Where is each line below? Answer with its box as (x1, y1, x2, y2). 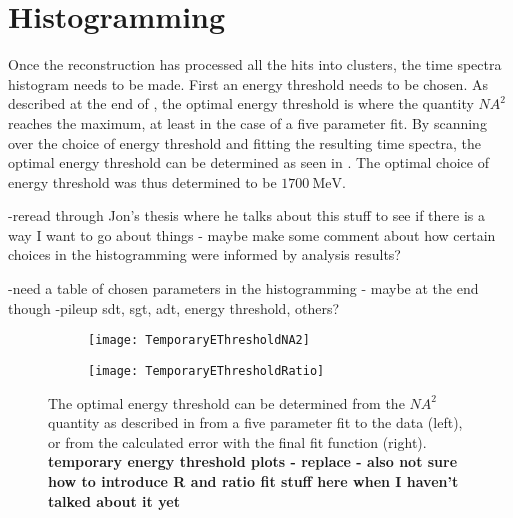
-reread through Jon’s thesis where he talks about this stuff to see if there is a (8, 205, 485, 226)
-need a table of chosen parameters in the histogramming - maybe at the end (8, 278, 479, 299)
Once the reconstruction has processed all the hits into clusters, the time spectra (8, 54, 502, 75)
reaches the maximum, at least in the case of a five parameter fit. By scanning (8, 112, 487, 133)
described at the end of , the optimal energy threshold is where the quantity (8, 93, 474, 114)
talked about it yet (48, 490, 180, 511)
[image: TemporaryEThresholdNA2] (88, 333, 310, 348)
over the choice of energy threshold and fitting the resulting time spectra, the (8, 132, 481, 153)
